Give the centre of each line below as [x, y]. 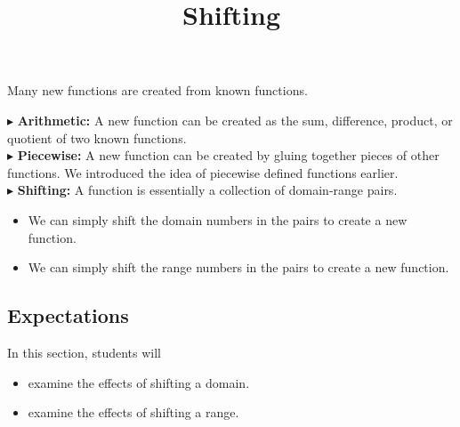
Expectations [68, 315]
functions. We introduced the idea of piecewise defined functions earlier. [203, 172]
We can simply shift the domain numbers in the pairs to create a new [218, 219]
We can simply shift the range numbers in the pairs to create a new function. [238, 267]
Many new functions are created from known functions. [157, 90]
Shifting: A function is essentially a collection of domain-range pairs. [207, 190]
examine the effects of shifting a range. [133, 412]
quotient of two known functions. [97, 137]
